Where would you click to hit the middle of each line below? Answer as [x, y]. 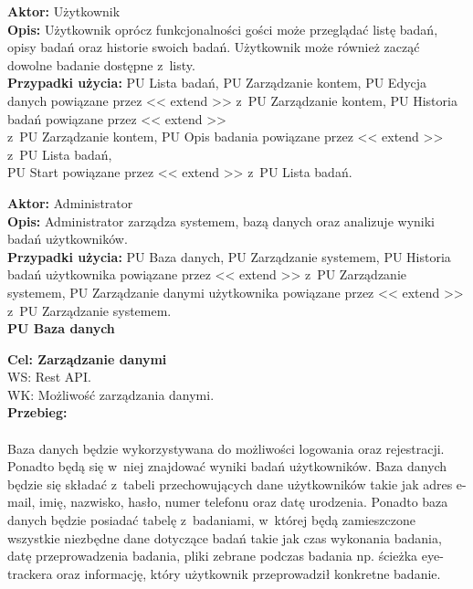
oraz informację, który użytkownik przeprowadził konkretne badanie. [249, 573]
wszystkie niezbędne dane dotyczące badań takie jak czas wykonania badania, [225, 537]
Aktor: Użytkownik [64, 11]
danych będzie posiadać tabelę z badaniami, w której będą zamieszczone [212, 520]
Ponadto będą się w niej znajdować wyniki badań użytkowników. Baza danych [227, 466]
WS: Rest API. [49, 377]
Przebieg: [37, 412]
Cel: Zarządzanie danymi [87, 358]
